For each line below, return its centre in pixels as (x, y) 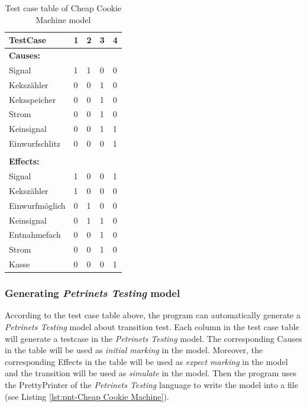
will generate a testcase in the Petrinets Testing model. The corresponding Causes (153, 338)
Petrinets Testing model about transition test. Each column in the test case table (152, 327)
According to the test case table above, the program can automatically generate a (153, 315)
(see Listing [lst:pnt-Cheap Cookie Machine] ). (87, 396)
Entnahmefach (35, 235)
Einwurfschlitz (35, 143)
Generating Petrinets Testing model (93, 293)
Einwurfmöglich (37, 205)
